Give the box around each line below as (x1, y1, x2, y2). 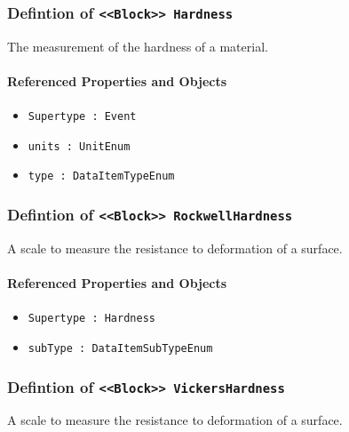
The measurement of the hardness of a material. (7, 36, 268, 55)
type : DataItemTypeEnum (28, 170, 175, 183)
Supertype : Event (28, 110, 137, 124)
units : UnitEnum (28, 140, 131, 153)
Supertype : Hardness (28, 312, 155, 325)
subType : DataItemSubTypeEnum (28, 341, 213, 355)
